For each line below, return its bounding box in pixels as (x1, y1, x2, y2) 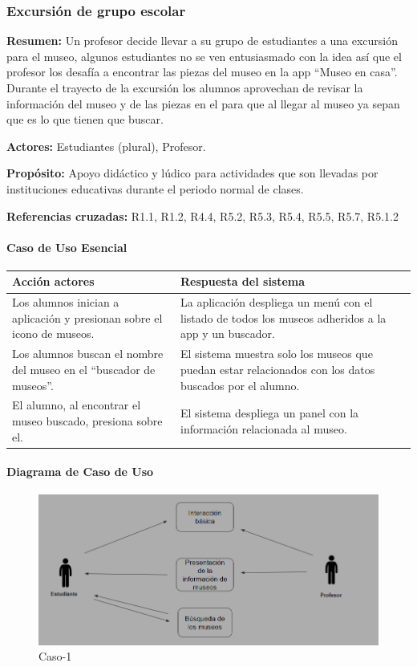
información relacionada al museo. (180, 420, 347, 437)
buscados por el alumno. (180, 376, 300, 393)
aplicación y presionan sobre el (12, 309, 163, 326)
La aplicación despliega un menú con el (180, 294, 373, 311)
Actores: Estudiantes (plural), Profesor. (6, 137, 206, 154)
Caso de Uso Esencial (6, 238, 128, 255)
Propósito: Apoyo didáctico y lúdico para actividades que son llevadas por (6, 165, 379, 181)
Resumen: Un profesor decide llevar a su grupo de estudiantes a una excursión (6, 32, 398, 49)
